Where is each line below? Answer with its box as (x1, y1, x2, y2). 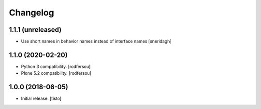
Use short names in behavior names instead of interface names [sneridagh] (21, 39, 172, 44)
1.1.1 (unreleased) (9, 26, 62, 34)
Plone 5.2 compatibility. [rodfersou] (21, 70, 92, 76)
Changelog (9, 7, 54, 18)
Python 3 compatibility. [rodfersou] (21, 63, 91, 69)
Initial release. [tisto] (21, 95, 62, 101)
